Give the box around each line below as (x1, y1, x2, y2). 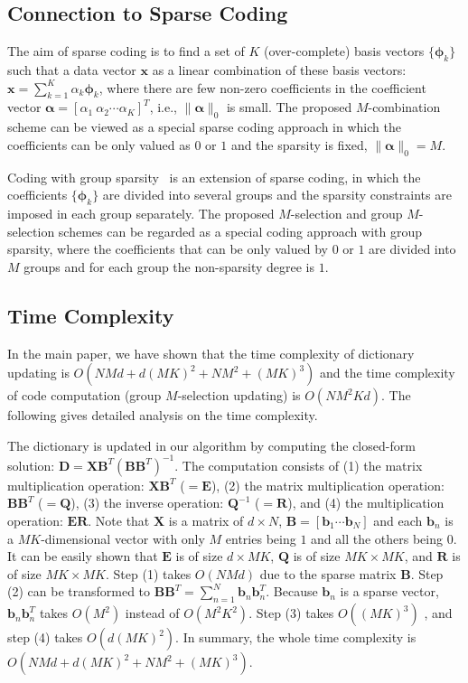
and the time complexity (320, 363, 455, 382)
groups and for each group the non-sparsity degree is (23, 257, 314, 276)
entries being (225, 529, 296, 547)
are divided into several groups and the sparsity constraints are (102, 185, 452, 204)
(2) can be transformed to (7, 582, 151, 601)
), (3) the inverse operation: (70, 493, 224, 512)
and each (373, 511, 423, 530)
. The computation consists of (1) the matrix (174, 455, 423, 474)
